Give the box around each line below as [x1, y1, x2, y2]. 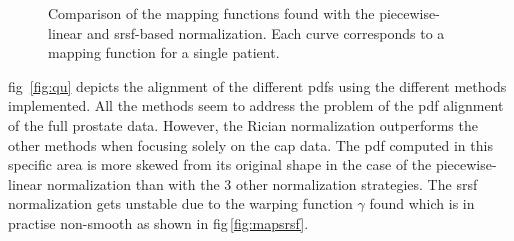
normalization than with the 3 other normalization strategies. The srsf [46, 173, 478, 194]
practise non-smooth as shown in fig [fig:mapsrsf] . [8, 212, 309, 233]
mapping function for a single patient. [48, 42, 280, 63]
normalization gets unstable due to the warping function [8, 193, 353, 214]
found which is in [369, 193, 475, 214]
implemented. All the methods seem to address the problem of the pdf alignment [8, 95, 504, 116]
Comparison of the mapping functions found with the [48, 3, 375, 23]
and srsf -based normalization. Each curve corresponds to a [86, 22, 445, 43]
